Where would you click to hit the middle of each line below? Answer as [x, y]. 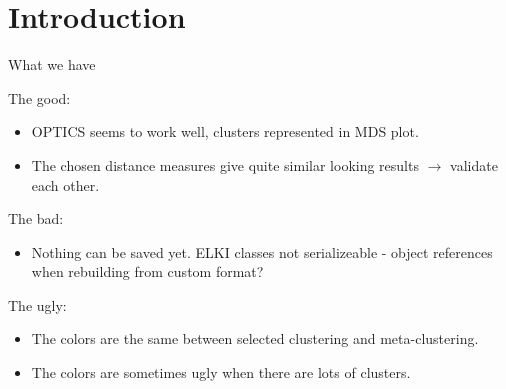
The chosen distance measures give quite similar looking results [225, 164]
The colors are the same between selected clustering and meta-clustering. [255, 338]
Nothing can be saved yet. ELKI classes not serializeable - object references [262, 251]
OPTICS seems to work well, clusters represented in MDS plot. [225, 131]
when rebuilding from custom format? [147, 271]
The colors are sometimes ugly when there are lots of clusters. [221, 372]
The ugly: [37, 304]
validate [474, 164]
